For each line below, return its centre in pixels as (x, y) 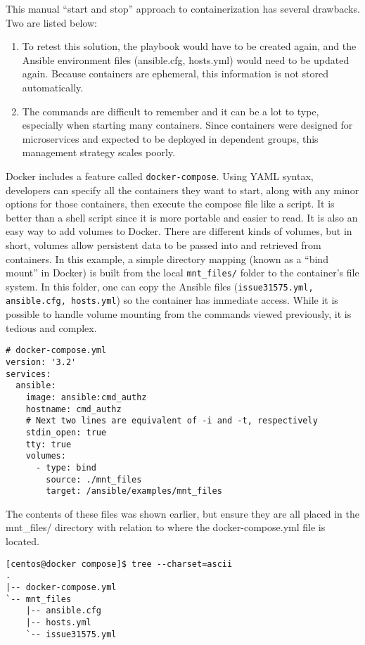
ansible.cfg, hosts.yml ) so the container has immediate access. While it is (172, 300)
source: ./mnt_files (94, 479)
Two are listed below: (51, 22)
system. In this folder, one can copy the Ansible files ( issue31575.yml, (160, 286)
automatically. (53, 87)
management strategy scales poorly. (99, 152)
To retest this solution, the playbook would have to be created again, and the (189, 46)
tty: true (49, 444)
